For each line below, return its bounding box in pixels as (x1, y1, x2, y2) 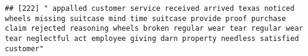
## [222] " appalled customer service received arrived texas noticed (5, 4, 295, 13)
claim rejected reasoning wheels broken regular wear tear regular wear (5, 24, 303, 33)
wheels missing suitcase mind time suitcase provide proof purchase (5, 14, 286, 23)
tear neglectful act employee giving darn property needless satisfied (5, 34, 299, 43)
